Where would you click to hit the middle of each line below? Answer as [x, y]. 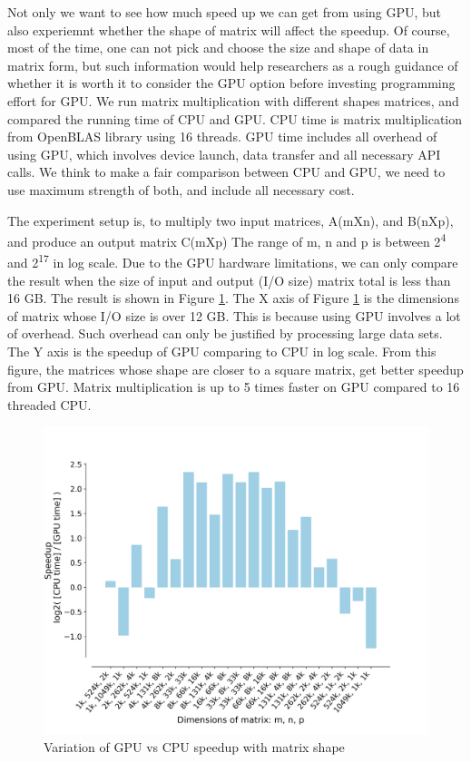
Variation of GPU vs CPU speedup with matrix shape [194, 747]
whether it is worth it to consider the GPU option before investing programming [231, 83]
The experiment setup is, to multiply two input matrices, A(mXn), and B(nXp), [231, 220]
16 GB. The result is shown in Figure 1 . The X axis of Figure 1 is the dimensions [233, 298]
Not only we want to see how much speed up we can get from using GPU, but [225, 12]
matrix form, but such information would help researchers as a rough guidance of [233, 65]
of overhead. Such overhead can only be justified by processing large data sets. [225, 333]
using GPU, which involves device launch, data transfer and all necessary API [224, 154]
